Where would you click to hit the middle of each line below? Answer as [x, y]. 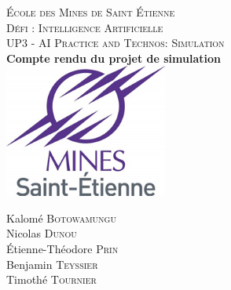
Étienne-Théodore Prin [62, 248]
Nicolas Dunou [42, 233]
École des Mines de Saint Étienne [91, 12]
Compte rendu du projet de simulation [114, 58]
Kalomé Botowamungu [61, 217]
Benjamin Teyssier [52, 264]
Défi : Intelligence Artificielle [85, 27]
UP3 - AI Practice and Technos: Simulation [115, 43]
